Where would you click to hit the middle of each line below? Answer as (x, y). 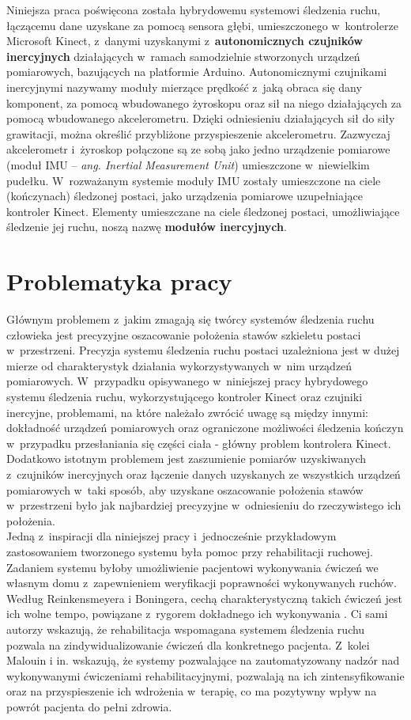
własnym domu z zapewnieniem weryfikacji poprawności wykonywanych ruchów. (202, 583)
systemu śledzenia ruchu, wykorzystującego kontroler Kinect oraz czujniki (185, 396)
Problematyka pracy (119, 281)
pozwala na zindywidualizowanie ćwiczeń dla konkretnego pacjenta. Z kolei (188, 644)
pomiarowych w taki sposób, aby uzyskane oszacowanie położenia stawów (185, 489)
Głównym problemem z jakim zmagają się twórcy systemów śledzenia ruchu (190, 319)
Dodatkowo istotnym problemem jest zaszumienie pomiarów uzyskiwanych (187, 459)
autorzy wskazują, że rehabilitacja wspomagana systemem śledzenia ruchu (186, 629)
